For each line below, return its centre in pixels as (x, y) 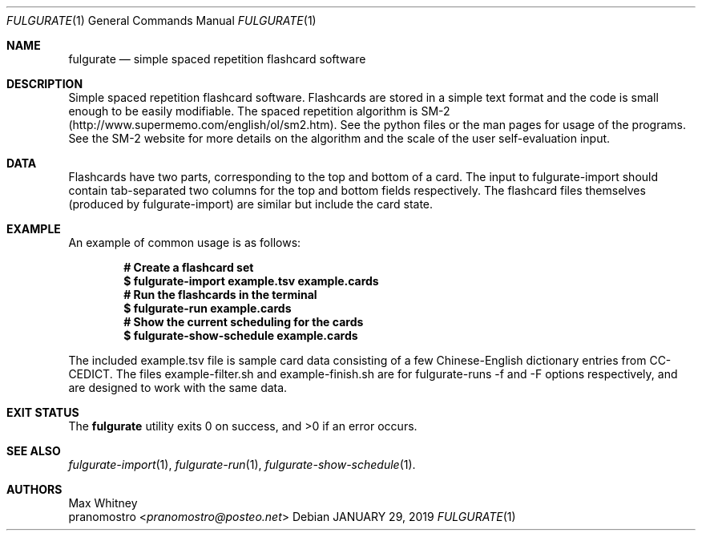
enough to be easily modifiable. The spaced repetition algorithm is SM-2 (259, 111)
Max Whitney (103, 503)
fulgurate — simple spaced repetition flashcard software (217, 59)
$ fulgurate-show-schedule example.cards (241, 335)
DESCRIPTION (45, 84)
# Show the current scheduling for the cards (244, 322)
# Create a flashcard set (189, 267)
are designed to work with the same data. (178, 388)
